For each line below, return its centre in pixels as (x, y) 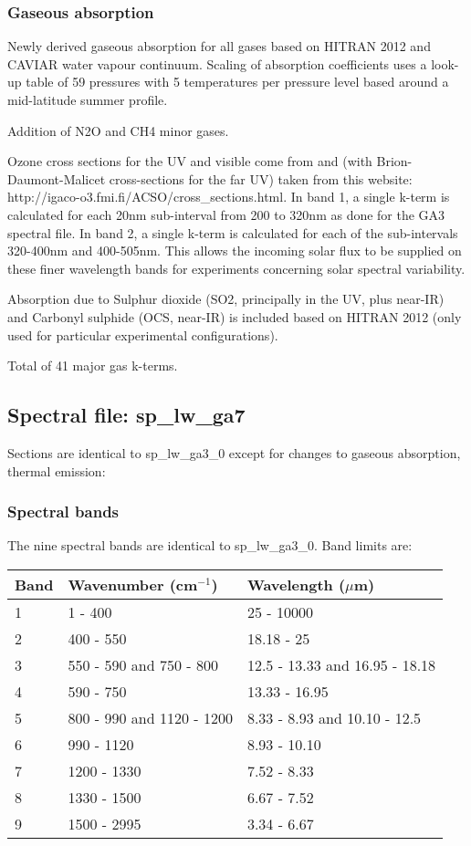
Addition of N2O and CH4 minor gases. (118, 130)
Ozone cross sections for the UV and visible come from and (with (190, 161)
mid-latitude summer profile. (88, 99)
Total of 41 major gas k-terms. (93, 366)
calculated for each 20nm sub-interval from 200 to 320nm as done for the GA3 (226, 214)
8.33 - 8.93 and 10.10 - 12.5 (334, 717)
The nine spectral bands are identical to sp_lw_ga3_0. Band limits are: (210, 545)
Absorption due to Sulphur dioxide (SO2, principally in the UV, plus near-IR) (226, 299)
